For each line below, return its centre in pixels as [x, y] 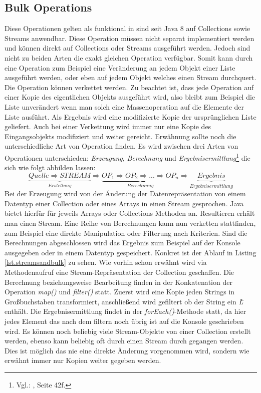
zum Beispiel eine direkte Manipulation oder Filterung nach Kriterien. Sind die [126, 233]
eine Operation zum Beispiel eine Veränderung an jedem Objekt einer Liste [120, 67]
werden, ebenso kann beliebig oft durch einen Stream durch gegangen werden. [124, 341]
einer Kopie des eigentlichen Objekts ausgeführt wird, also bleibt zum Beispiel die [130, 97]
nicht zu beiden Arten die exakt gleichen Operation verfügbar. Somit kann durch [129, 57]
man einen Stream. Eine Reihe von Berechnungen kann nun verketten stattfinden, [130, 223]
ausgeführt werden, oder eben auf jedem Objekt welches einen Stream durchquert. [130, 77]
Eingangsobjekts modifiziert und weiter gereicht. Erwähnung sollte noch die [120, 136]
